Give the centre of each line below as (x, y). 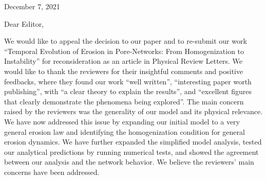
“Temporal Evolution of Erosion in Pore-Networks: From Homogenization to (124, 51)
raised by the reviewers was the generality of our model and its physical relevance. (134, 111)
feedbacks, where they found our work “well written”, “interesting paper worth (128, 81)
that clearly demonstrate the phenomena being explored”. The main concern (124, 101)
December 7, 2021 (32, 6)
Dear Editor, (24, 23)
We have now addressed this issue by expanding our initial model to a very (122, 121)
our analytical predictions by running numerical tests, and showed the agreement (131, 151)
